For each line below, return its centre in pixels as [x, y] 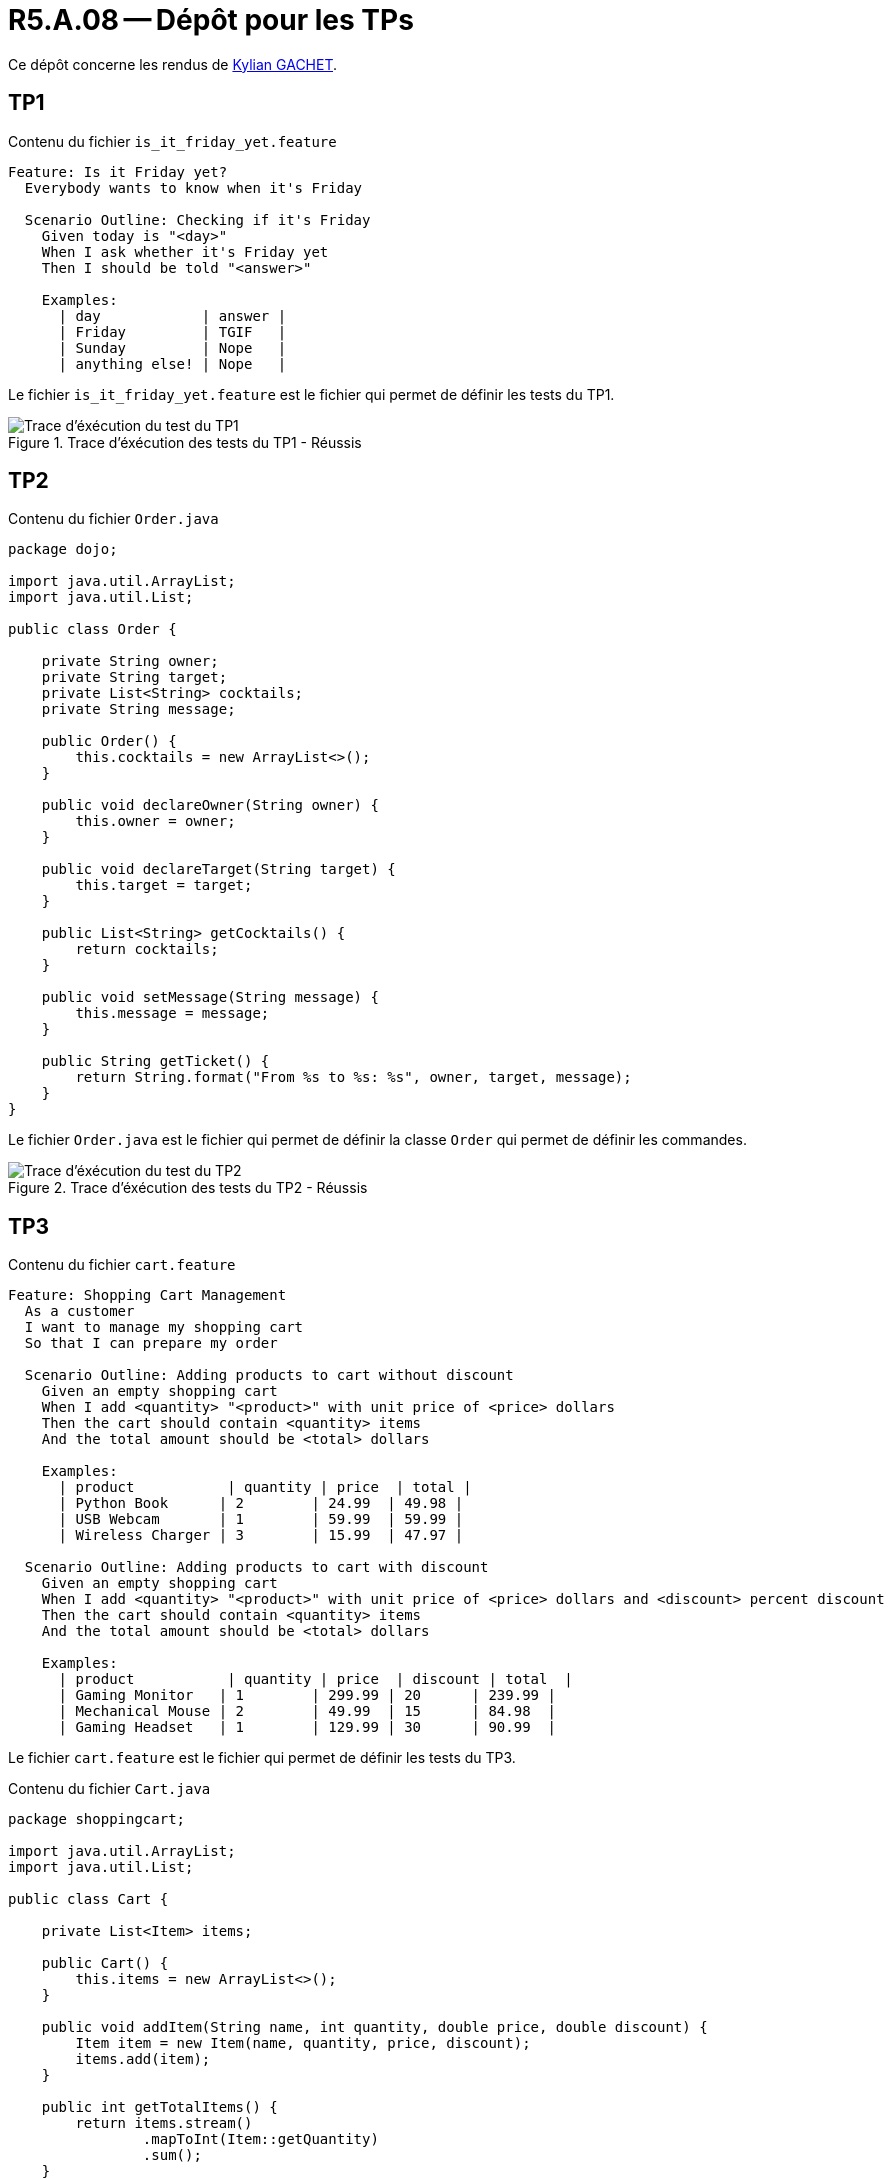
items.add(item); [143, 2059]
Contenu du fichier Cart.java [109, 1789]
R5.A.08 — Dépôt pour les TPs [211, 20]
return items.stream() [164, 2123]
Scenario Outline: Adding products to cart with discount [256, 1567]
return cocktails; [147, 949]
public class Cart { [88, 1899]
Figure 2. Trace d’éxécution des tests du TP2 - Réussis [188, 1188]
